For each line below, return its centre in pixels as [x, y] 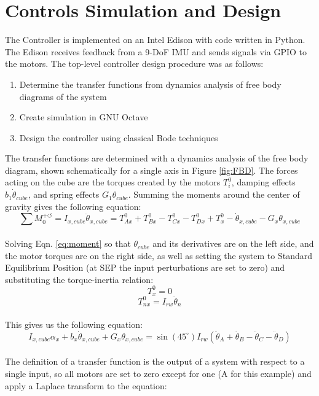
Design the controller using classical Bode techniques [119, 137]
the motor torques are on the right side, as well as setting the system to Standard [159, 255]
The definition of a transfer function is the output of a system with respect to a [155, 361]
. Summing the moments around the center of [214, 194]
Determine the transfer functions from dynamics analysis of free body [150, 84]
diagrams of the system [63, 96]
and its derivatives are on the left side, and [233, 243]
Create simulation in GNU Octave [84, 117]
